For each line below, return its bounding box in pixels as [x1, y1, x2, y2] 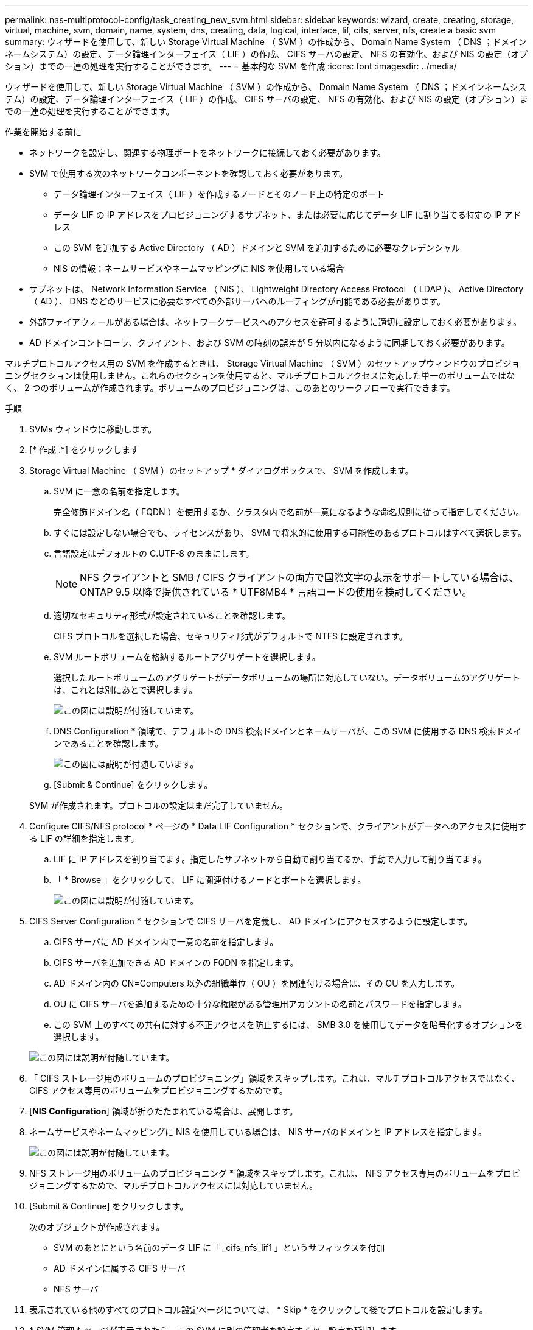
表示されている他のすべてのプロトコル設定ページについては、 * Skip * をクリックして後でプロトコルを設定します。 [29, 1304, 488, 1315]
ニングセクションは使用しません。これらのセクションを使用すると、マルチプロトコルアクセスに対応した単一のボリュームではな [5, 370, 515, 381]
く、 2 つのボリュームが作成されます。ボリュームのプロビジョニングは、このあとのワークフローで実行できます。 [5, 382, 455, 393]
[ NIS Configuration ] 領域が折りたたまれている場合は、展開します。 [29, 1106, 298, 1116]
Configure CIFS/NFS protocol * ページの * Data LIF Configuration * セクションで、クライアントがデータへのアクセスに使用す [29, 821, 527, 831]
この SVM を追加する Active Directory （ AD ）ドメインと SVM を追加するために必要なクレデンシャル [54, 242, 461, 253]
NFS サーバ [54, 1284, 99, 1294]
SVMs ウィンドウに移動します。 [29, 424, 157, 434]
